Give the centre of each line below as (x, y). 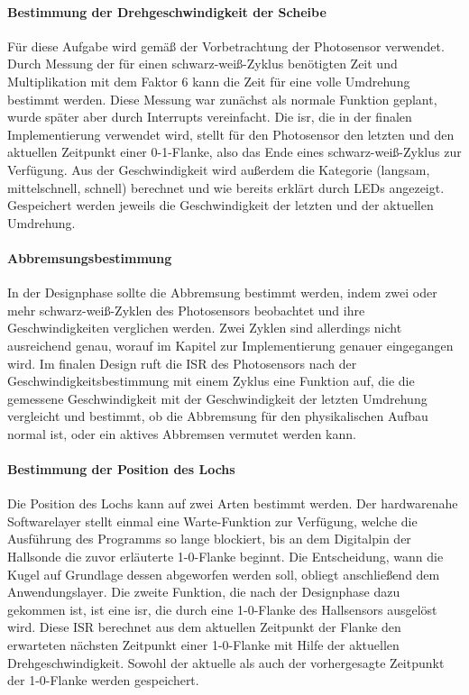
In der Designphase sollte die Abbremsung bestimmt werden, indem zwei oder (222, 293)
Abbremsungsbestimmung (90, 257)
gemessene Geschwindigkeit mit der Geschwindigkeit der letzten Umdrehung (217, 398)
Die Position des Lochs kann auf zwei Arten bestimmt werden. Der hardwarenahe (233, 503)
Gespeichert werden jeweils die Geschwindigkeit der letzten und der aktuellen (221, 205)
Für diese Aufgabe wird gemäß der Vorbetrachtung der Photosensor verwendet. (226, 46)
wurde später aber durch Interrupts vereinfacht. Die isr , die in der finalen (210, 117)
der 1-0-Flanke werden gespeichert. (103, 680)
